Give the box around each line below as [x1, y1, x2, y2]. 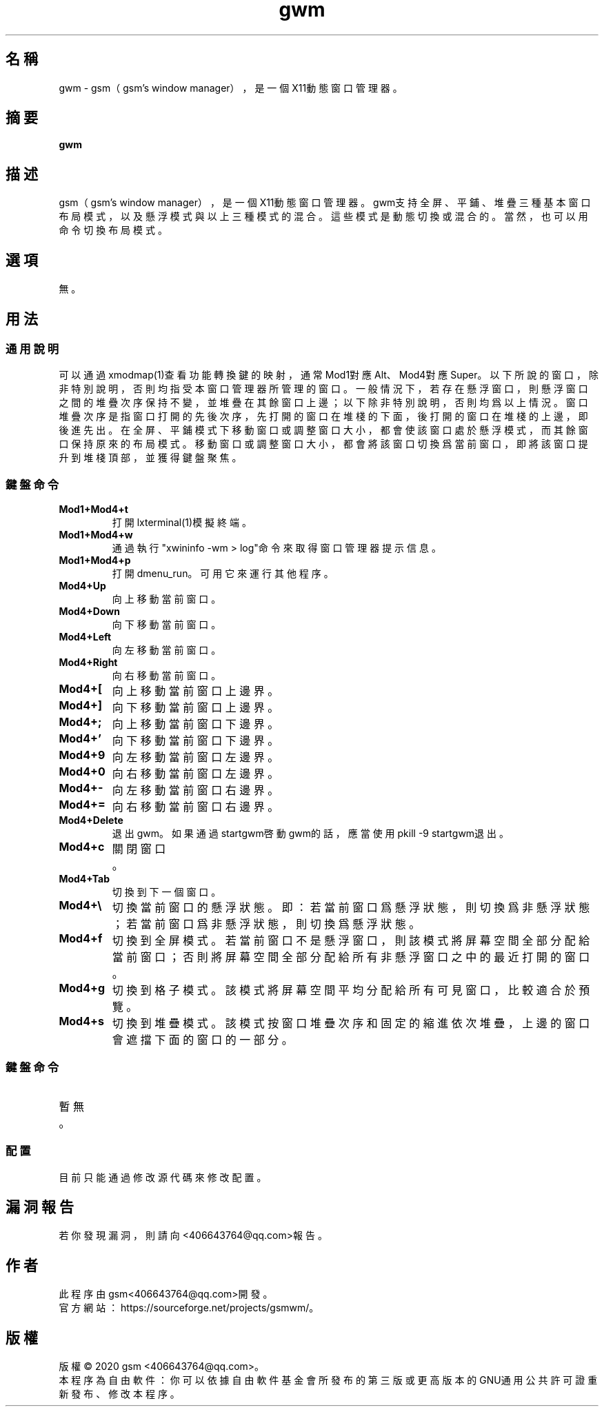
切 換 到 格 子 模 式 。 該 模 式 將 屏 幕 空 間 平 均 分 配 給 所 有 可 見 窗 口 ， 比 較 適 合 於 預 [112, 983, 590, 998]
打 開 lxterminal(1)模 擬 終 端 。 [112, 516, 252, 529]
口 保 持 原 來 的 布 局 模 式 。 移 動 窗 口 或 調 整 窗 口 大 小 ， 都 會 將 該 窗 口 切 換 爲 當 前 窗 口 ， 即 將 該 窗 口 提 [59, 438, 588, 450]
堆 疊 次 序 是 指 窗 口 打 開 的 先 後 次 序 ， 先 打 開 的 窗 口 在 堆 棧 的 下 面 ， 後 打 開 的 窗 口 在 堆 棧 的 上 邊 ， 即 [59, 410, 588, 423]
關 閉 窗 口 [112, 842, 166, 856]
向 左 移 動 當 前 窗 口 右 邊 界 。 [112, 783, 279, 798]
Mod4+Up [59, 580, 106, 592]
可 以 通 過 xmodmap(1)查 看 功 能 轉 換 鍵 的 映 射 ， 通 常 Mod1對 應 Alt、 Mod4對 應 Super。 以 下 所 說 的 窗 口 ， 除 [59, 369, 598, 381]
